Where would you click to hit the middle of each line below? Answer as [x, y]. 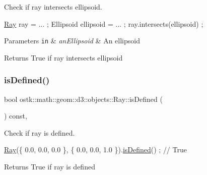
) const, [16, 116]
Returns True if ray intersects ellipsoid [63, 57]
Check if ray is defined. [40, 132]
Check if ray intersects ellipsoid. [53, 7]
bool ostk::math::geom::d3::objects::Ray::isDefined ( [83, 99]
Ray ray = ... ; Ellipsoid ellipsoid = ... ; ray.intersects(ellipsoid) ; [104, 23]
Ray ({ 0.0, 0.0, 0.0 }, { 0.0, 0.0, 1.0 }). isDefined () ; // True [95, 150]
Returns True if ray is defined [50, 167]
